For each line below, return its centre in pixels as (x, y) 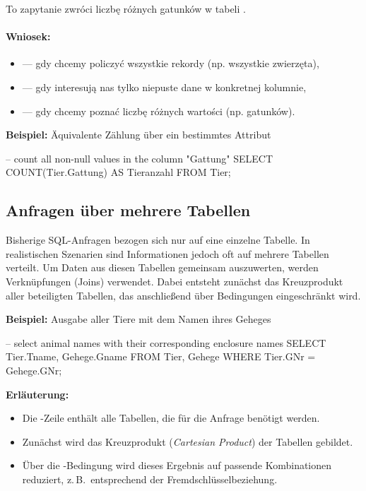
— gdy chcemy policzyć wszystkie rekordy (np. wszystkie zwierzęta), (171, 63)
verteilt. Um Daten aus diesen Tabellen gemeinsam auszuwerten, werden (162, 267)
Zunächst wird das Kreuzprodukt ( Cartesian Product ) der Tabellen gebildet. (188, 441)
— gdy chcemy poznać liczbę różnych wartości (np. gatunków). (159, 111)
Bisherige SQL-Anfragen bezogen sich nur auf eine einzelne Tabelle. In (158, 240)
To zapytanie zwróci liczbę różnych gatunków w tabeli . (126, 8)
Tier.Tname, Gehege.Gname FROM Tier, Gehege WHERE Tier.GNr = (161, 356)
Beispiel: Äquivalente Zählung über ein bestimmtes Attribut (138, 135)
